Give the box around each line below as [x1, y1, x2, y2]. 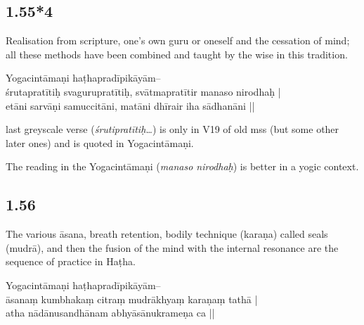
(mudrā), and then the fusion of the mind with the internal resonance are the [6, 240, 339, 255]
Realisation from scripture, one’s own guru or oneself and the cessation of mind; [6, 33, 350, 48]
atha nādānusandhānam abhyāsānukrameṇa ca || [6, 305, 215, 320]
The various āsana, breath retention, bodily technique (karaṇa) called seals [6, 227, 328, 241]
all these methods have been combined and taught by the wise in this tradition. [6, 46, 348, 61]
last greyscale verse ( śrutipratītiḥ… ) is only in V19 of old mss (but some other [6, 122, 339, 136]
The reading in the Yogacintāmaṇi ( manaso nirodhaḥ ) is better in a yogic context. [6, 159, 359, 174]
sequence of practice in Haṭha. [6, 254, 136, 269]
